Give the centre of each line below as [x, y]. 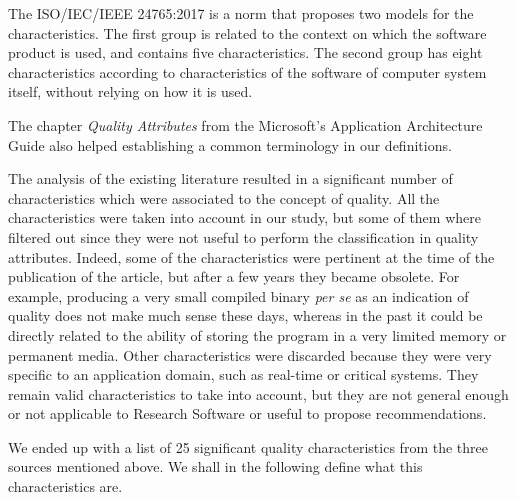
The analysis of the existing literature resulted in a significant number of [230, 178]
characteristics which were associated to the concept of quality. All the [224, 197]
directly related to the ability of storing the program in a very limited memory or [257, 334]
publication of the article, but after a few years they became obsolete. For [234, 276]
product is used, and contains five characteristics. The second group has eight [245, 52]
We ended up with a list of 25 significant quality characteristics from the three [248, 446]
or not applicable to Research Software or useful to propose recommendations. [247, 413]
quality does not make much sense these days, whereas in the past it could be [245, 315]
